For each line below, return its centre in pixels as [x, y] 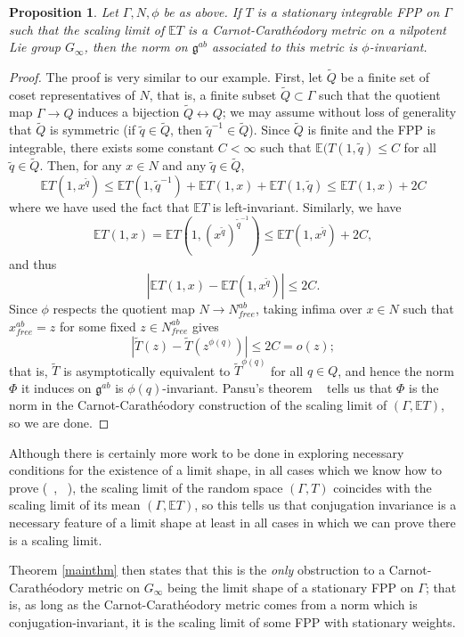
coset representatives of [72, 94]
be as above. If [202, 12]
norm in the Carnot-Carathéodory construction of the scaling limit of [198, 405]
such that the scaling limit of [87, 29]
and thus [33, 263]
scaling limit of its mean [75, 505]
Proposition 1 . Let [64, 12]
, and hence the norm [396, 370]
